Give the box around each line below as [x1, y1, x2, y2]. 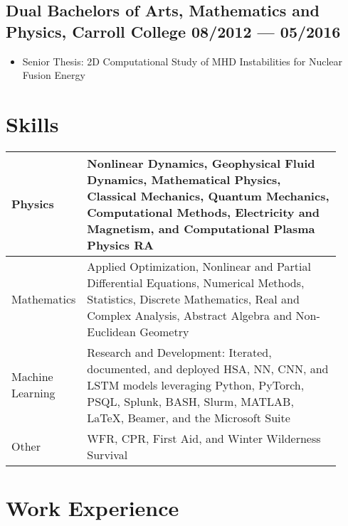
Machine [11, 368, 53, 385]
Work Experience [6, 493, 179, 522]
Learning [11, 385, 56, 402]
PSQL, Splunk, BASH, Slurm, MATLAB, [87, 392, 294, 409]
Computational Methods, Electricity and [87, 203, 320, 220]
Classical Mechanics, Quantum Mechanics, [87, 187, 329, 204]
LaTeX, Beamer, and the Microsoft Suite [87, 409, 290, 426]
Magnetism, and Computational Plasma [87, 220, 315, 237]
